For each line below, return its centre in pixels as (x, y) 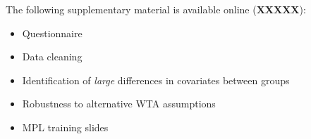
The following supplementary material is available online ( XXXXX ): (156, 9)
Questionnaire (52, 33)
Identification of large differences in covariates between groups (156, 80)
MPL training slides (65, 127)
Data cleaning (52, 57)
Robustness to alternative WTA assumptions (119, 104)
